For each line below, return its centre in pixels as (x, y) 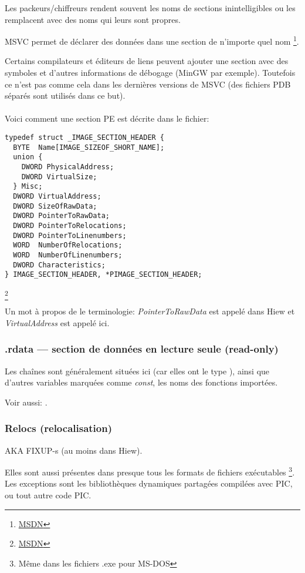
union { (28, 157)
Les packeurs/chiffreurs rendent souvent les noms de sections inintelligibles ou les (150, 8)
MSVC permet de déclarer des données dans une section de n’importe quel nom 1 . (152, 40)
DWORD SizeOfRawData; (55, 206)
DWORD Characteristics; (59, 265)
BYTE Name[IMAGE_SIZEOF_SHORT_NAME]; (89, 147)
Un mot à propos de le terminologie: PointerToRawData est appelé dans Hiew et (150, 311)
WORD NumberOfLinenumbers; (68, 255)
